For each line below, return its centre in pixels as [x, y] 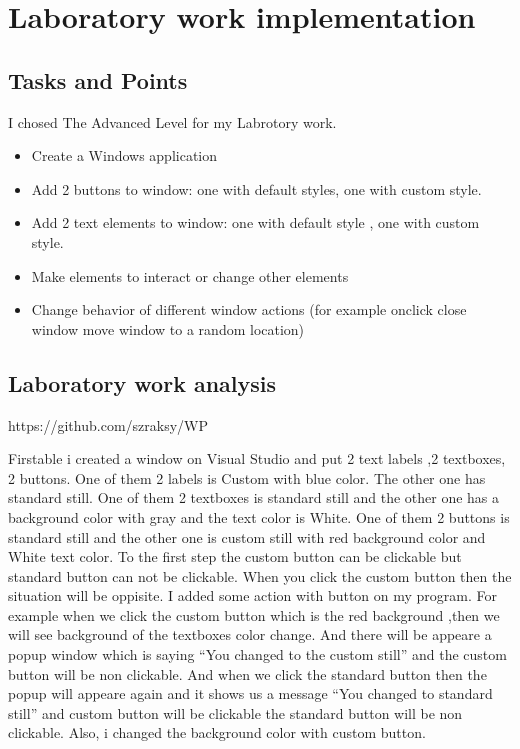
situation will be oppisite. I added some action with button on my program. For [253, 595]
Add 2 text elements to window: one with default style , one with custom [255, 222]
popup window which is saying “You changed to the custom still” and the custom [257, 654]
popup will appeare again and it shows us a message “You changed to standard [250, 693]
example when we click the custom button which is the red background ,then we [254, 614]
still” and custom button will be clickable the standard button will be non [235, 712]
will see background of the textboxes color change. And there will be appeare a [250, 634]
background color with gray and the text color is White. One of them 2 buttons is [259, 516]
